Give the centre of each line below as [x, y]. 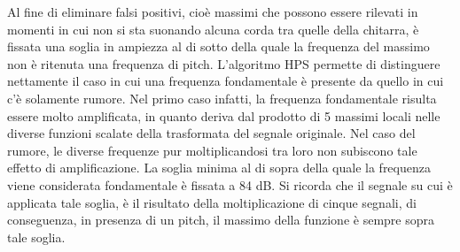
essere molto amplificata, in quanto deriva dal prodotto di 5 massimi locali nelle [224, 115]
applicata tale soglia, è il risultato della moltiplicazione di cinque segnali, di [212, 202]
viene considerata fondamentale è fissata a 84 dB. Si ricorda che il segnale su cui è [230, 184]
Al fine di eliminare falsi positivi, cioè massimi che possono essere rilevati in [213, 11]
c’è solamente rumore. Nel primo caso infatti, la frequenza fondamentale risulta [222, 98]
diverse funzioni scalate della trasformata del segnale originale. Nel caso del [211, 133]
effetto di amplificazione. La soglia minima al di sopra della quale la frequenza [219, 168]
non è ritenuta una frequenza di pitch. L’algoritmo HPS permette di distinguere [224, 63]
